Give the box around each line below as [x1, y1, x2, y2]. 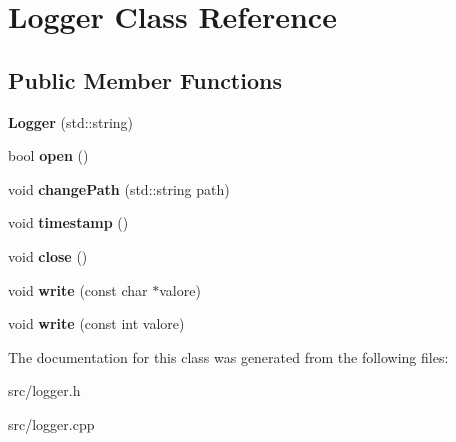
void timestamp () [8, 212, 129, 233]
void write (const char [8, 279, 148, 300]
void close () [8, 245, 88, 266]
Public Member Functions [8, 64, 282, 95]
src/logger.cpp [8, 413, 95, 434]
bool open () [8, 145, 89, 166]
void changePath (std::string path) [8, 178, 230, 199]
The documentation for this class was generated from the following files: [8, 346, 449, 367]
